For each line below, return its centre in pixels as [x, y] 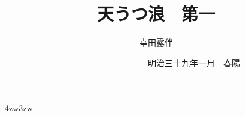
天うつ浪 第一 [156, 14]
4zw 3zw [19, 108]
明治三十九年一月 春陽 [194, 62]
